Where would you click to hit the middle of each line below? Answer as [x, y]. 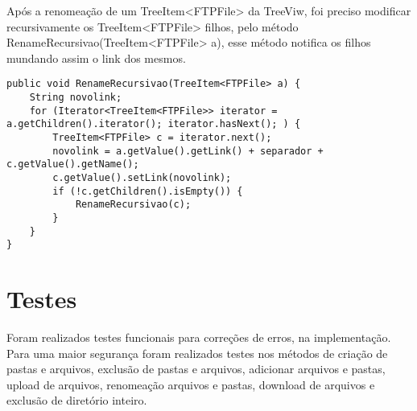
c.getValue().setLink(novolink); [142, 177]
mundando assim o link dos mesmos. [96, 58]
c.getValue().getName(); [73, 164]
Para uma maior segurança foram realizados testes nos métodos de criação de [197, 353]
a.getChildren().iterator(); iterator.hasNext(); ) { [154, 124]
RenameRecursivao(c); [133, 205]
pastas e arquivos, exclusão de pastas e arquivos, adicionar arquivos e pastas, [196, 369]
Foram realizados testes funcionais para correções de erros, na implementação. [199, 337]
